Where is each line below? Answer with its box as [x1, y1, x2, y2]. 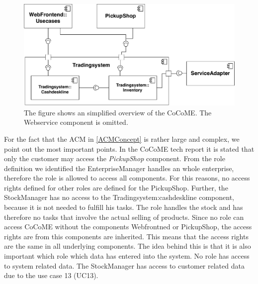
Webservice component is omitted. [24, 117, 128, 127]
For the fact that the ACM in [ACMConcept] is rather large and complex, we [4, 133, 240, 144]
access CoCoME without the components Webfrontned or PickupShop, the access [4, 221, 252, 232]
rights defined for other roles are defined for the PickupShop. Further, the [4, 182, 228, 192]
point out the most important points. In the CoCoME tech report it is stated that [4, 143, 255, 154]
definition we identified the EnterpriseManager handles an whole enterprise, [4, 163, 234, 173]
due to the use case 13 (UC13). [4, 270, 98, 281]
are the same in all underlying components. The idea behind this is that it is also [4, 241, 251, 251]
